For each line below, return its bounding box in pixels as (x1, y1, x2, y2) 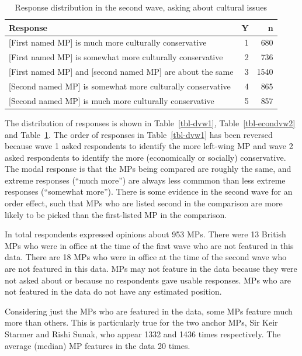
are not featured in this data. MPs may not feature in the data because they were (5, 262, 297, 275)
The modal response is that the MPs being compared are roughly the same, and (5, 163, 291, 175)
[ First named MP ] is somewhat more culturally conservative (9, 51, 223, 63)
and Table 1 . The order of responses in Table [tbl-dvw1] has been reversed (5, 128, 273, 140)
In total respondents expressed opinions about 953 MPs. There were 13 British (5, 228, 286, 240)
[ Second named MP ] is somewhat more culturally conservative (9, 80, 231, 92)
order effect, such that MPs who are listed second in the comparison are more (5, 197, 283, 209)
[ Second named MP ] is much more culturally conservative (9, 94, 214, 106)
